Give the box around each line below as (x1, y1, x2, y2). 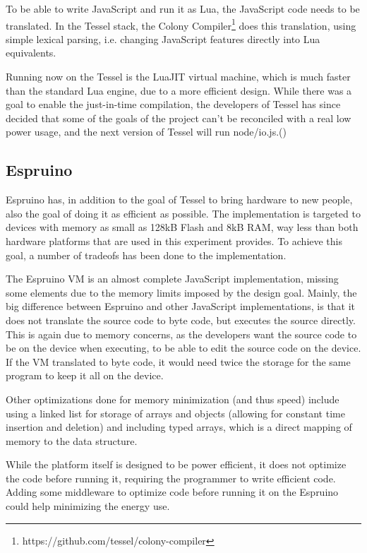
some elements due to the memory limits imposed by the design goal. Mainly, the (6, 285, 357, 299)
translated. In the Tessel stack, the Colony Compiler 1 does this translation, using (6, 16, 356, 32)
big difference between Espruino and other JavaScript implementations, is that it (6, 299, 356, 314)
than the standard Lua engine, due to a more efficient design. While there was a (6, 83, 352, 97)
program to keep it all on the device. (6, 368, 164, 383)
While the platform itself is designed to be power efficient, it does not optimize (6, 457, 347, 472)
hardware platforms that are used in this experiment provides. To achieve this (6, 233, 343, 248)
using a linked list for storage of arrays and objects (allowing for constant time (6, 405, 345, 420)
